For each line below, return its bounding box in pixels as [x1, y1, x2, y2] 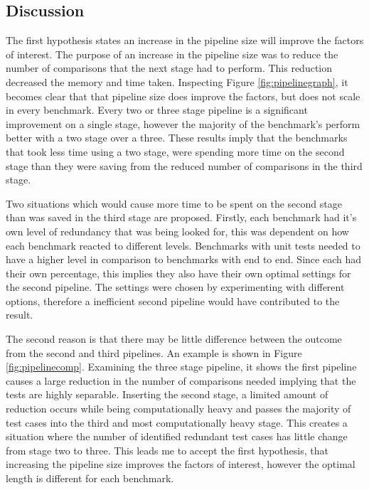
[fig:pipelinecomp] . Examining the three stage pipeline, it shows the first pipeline [6, 359, 357, 374]
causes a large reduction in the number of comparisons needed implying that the [6, 373, 356, 388]
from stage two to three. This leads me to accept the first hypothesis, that [6, 442, 328, 457]
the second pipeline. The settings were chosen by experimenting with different [6, 279, 345, 294]
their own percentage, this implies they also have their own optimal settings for [6, 265, 351, 280]
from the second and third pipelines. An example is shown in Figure [6, 345, 302, 360]
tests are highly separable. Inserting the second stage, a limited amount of [6, 387, 328, 402]
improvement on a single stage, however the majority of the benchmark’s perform [6, 116, 360, 131]
